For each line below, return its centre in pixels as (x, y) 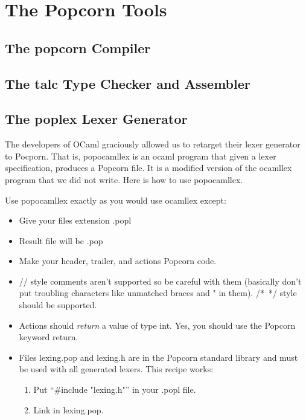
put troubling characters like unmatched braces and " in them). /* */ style (158, 293)
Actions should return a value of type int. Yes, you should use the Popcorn (157, 325)
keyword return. (49, 337)
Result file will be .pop (61, 240)
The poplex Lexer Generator (96, 119)
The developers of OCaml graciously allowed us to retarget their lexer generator (153, 144)
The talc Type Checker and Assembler (128, 83)
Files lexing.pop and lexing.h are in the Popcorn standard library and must (158, 357)
